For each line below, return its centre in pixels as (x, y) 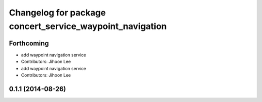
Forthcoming (29, 43)
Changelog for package (57, 13)
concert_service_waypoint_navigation (88, 26)
